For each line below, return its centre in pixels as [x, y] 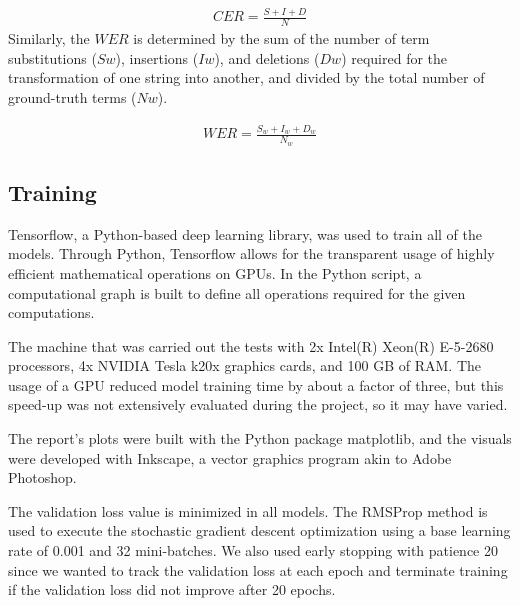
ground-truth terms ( [72, 96]
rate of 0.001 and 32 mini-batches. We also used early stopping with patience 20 [253, 550]
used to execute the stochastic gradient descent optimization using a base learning [259, 530]
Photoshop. [42, 477]
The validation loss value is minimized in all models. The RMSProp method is [248, 510]
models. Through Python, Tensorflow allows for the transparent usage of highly [251, 253]
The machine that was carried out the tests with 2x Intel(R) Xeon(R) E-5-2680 [251, 345]
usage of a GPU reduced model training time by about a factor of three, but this [256, 384]
